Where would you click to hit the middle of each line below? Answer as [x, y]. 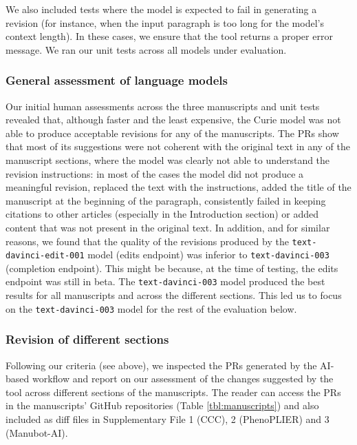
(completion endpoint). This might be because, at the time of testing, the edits [172, 268]
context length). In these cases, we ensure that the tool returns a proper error [169, 36]
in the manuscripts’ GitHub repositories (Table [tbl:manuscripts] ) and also [162, 405]
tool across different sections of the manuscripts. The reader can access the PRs [173, 392]
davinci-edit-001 [45, 256]
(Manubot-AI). [37, 432]
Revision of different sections [87, 339]
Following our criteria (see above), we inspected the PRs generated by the [161, 365]
